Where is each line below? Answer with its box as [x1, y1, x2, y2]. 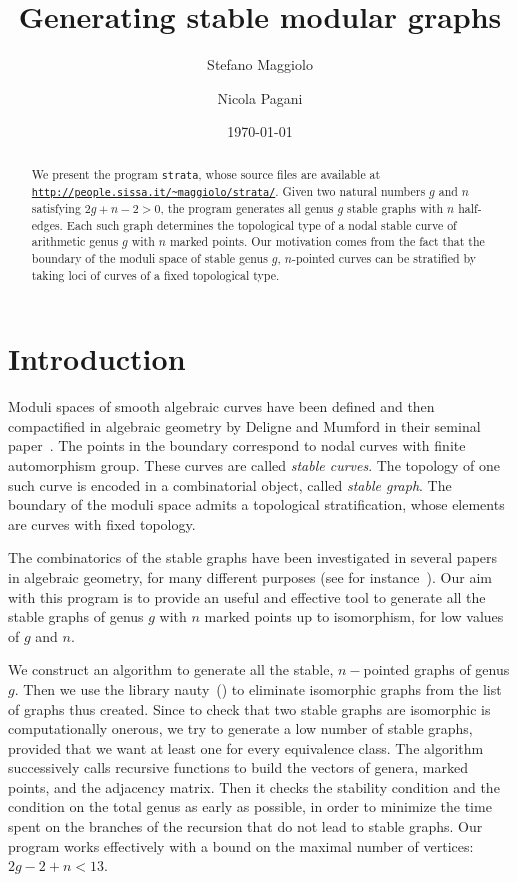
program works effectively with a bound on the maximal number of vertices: [8, 835, 474, 856]
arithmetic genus [31, 233, 119, 250]
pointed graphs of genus [363, 659, 510, 680]
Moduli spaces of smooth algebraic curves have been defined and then [8, 396, 435, 417]
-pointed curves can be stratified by [291, 249, 477, 266]
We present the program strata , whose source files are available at [31, 165, 381, 182]
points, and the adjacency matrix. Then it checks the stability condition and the [8, 776, 500, 797]
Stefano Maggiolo [207, 54, 313, 75]
